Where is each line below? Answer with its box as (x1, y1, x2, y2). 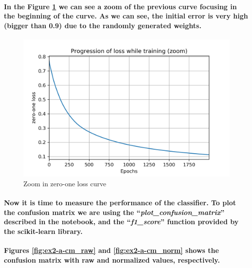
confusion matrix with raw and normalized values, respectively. (4, 254, 220, 265)
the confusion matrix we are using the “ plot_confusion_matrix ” (4, 207, 225, 217)
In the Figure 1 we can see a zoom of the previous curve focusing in (4, 1, 237, 11)
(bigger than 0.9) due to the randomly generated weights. (4, 20, 201, 30)
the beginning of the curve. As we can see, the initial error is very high (4, 11, 248, 21)
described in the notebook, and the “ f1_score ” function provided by (4, 216, 239, 227)
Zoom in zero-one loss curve (23, 178, 107, 188)
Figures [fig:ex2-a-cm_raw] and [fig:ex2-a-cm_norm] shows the (4, 245, 219, 255)
